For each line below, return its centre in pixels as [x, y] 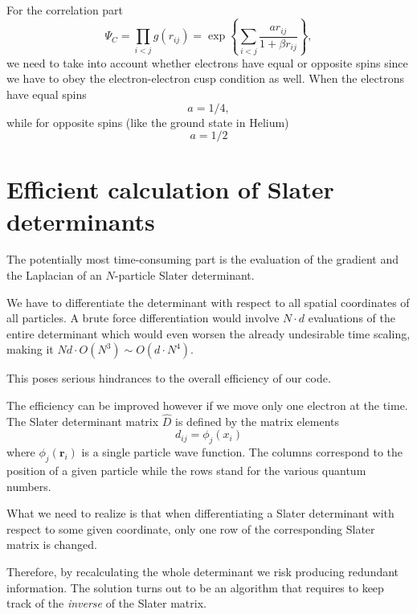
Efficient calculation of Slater [170, 189]
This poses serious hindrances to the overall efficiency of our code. [169, 378]
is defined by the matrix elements [258, 421]
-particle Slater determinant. [184, 275]
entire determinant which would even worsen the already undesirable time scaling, [208, 333]
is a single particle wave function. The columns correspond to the [242, 452]
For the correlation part [65, 10]
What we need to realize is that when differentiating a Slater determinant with [200, 513]
